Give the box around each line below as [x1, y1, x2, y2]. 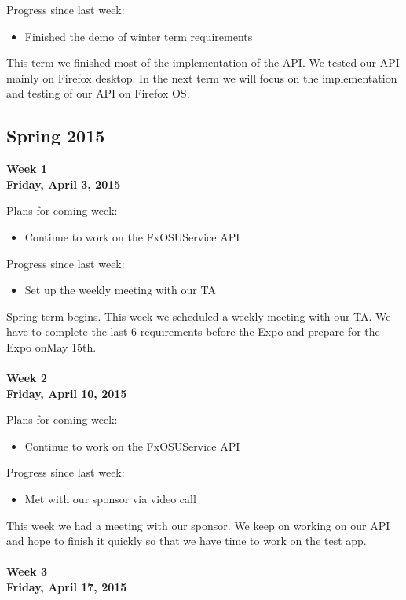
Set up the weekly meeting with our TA [24, 282, 216, 298]
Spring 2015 [6, 123, 105, 148]
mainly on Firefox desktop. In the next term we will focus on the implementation [6, 69, 397, 86]
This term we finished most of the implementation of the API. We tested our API [6, 54, 400, 71]
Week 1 [6, 160, 47, 177]
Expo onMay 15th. [6, 338, 97, 355]
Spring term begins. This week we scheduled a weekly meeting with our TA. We [6, 307, 391, 324]
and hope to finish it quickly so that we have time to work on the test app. [6, 532, 367, 549]
